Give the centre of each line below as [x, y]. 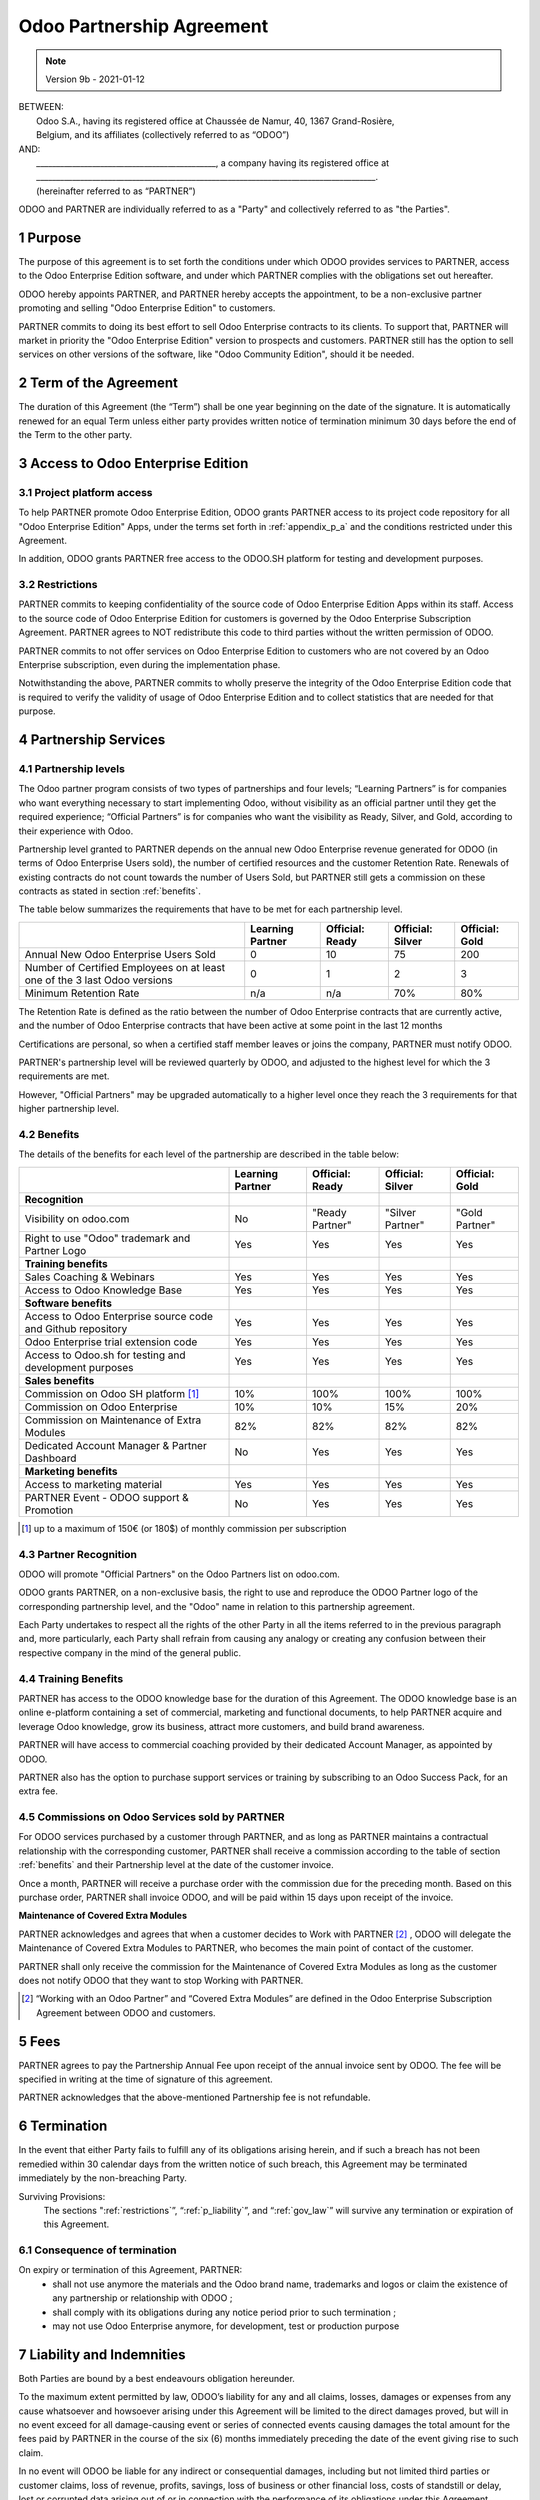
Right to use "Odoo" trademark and [107, 1238]
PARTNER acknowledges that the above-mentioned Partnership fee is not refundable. [194, 2097]
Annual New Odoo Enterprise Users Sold [120, 954]
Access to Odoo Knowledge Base [103, 1290]
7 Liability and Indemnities [102, 2354]
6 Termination [63, 2126]
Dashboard [50, 1458]
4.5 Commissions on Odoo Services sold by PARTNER [151, 1817]
